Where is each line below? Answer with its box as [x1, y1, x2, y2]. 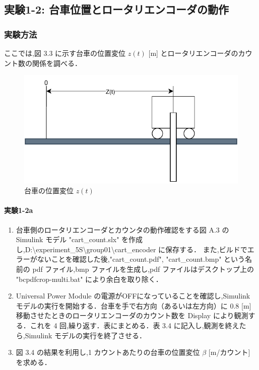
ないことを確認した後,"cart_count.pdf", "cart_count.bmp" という [37, 254, 245, 264]
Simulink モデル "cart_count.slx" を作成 [16, 234, 143, 245]
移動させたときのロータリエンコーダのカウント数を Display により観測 [16, 310, 248, 321]
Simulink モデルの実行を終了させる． [25, 330, 147, 340]
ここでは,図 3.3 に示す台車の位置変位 [4, 48, 126, 58]
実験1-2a [4, 205, 33, 215]
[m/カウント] [208, 347, 250, 357]
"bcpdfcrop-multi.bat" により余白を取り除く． [16, 273, 163, 284]
